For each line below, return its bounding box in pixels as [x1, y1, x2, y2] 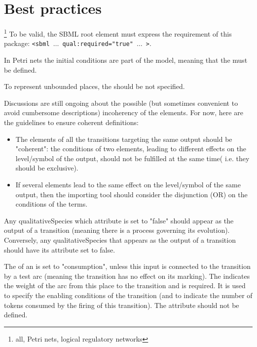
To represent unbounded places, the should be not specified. [4, 81, 185, 91]
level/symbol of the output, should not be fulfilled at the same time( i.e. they [15, 153, 250, 163]
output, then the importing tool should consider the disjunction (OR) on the [15, 189, 248, 199]
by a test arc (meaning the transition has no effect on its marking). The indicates [4, 270, 250, 281]
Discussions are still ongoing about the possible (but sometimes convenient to [4, 97, 238, 108]
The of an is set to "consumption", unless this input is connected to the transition [4, 261, 251, 271]
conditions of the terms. [15, 199, 88, 209]
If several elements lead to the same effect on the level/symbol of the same [15, 179, 241, 189]
